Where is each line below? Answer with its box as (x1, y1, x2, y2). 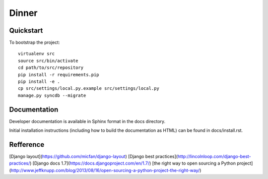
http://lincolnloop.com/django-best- (177, 154, 251, 159)
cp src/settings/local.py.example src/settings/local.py (18, 86, 160, 91)
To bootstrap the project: (9, 40, 60, 46)
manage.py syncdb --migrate (18, 92, 86, 98)
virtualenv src (18, 51, 55, 57)
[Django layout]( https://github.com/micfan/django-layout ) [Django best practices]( (9, 154, 178, 159)
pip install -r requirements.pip (18, 72, 99, 77)
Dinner (9, 7, 38, 18)
